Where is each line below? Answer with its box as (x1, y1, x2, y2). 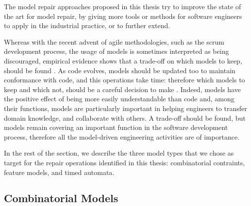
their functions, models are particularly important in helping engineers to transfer (4, 103, 247, 113)
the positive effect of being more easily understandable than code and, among (4, 94, 234, 104)
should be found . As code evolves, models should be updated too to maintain (4, 65, 235, 75)
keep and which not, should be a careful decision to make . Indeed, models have (4, 84, 241, 94)
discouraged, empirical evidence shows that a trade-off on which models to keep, (4, 55, 242, 65)
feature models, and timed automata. (4, 167, 115, 177)
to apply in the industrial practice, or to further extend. (4, 20, 170, 31)
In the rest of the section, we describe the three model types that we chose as (4, 148, 234, 158)
